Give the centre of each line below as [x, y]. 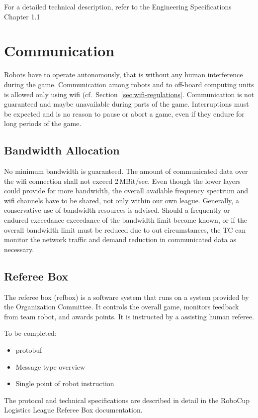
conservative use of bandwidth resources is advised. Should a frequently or [117, 210]
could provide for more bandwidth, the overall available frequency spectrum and [126, 191]
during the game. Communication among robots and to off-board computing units [129, 84]
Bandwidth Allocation [62, 150]
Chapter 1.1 [22, 16]
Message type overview [50, 366]
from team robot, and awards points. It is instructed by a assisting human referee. [129, 316]
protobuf [29, 350]
